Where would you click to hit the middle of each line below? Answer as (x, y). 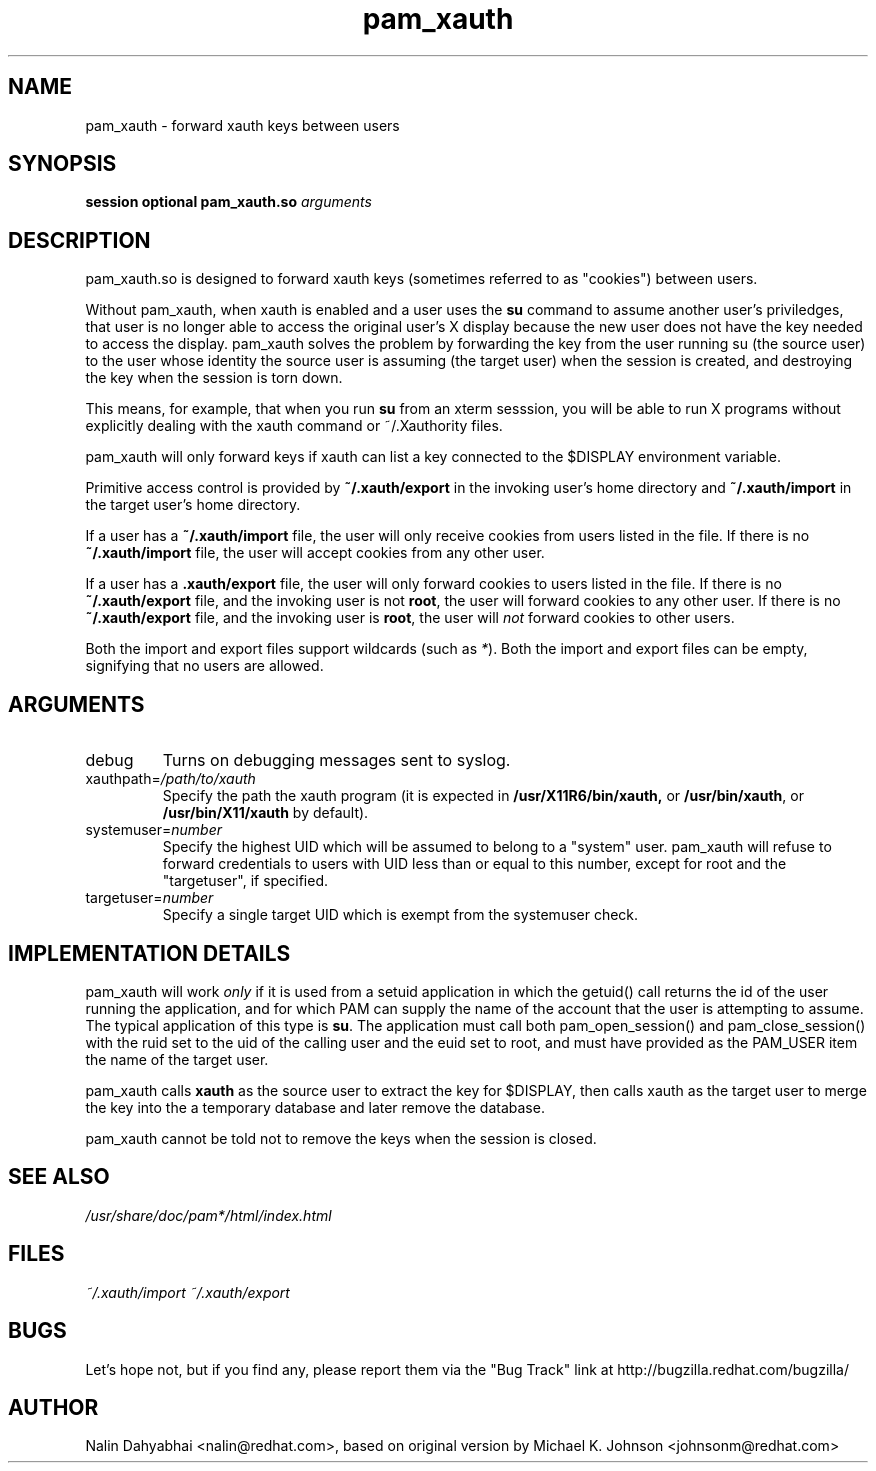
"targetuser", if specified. (245, 881)
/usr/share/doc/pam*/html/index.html (208, 1215)
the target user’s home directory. (193, 505)
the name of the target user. (177, 1059)
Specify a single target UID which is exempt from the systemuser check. (400, 915)
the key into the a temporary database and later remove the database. (315, 1107)
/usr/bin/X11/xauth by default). (265, 813)
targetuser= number (149, 898)
